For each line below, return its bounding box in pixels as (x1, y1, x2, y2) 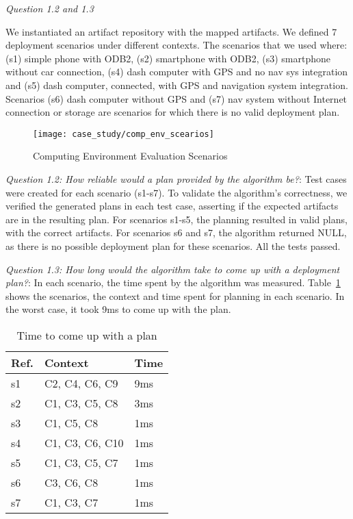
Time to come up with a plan (16, 327, 157, 343)
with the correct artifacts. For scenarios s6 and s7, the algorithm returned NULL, (5, 225, 347, 240)
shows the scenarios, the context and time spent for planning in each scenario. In (5, 288, 345, 303)
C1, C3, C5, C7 (44, 454, 118, 470)
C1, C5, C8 (44, 414, 99, 431)
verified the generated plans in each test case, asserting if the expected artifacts (5, 199, 339, 213)
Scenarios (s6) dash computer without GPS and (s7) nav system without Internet (5, 91, 348, 105)
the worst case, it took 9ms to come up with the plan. (5, 302, 231, 316)
